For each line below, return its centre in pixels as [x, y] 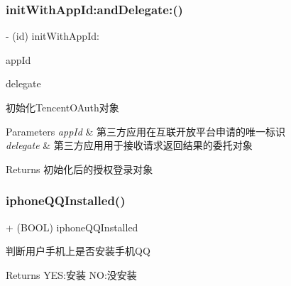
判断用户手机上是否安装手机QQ [78, 251]
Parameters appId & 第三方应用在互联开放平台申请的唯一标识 [146, 131]
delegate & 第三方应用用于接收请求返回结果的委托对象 [129, 145]
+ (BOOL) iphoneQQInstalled [72, 227]
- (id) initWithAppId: [53, 36]
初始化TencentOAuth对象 [62, 107]
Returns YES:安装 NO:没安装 [71, 274]
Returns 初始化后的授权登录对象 [79, 169]
